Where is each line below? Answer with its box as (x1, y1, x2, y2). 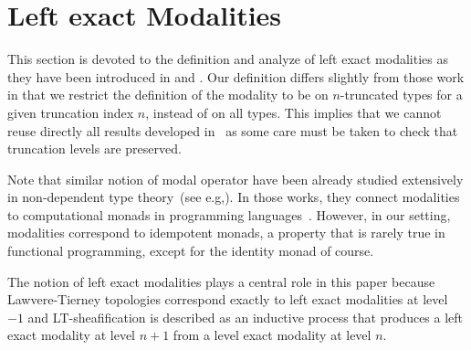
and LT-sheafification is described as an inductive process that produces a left (27, 307, 464, 326)
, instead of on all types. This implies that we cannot (145, 102, 442, 122)
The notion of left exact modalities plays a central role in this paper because (7, 271, 435, 291)
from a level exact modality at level (173, 325, 372, 345)
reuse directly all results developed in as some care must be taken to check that (7, 121, 458, 140)
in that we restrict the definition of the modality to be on (7, 85, 329, 104)
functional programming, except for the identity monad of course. (7, 241, 374, 260)
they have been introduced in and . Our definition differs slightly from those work (7, 67, 465, 86)
